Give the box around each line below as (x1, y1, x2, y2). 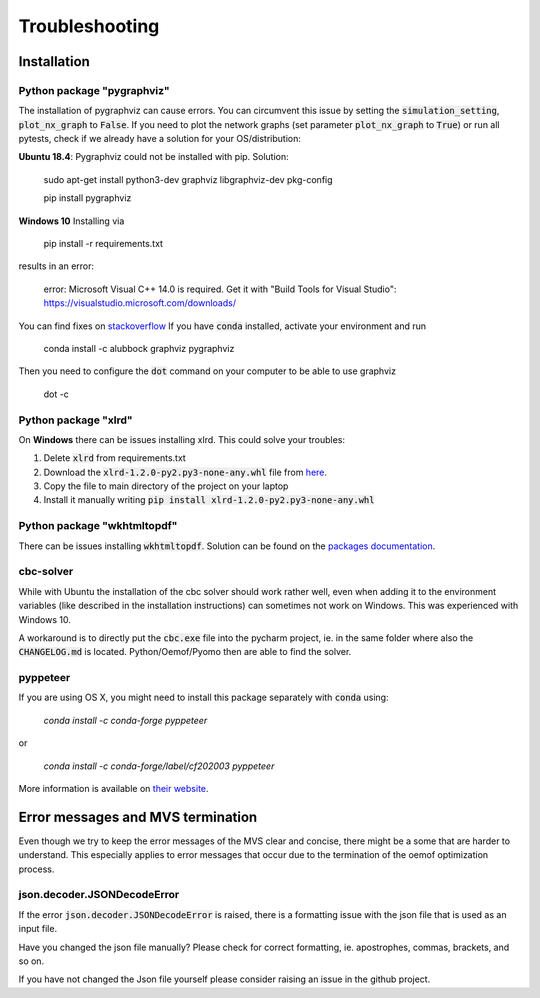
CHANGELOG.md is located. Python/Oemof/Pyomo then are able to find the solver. (18, 646, 352, 658)
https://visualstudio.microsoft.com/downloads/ (43, 297, 237, 309)
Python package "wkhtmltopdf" (18, 519, 178, 533)
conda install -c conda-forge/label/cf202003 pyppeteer (43, 760, 275, 772)
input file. (18, 923, 58, 935)
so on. (18, 955, 45, 967)
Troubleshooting (18, 15, 160, 37)
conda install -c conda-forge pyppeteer (43, 714, 208, 726)
